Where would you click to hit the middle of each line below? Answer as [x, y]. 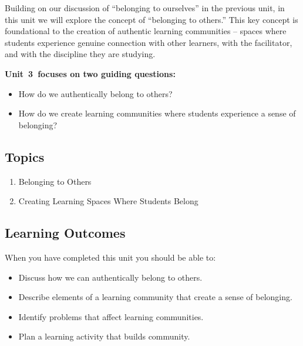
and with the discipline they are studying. [80, 54]
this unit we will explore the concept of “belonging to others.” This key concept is [151, 19]
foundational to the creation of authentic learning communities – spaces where [146, 31]
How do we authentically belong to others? [95, 93]
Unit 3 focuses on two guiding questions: [90, 73]
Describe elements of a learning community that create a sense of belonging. [155, 297]
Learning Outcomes [65, 233]
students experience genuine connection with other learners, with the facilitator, [149, 42]
